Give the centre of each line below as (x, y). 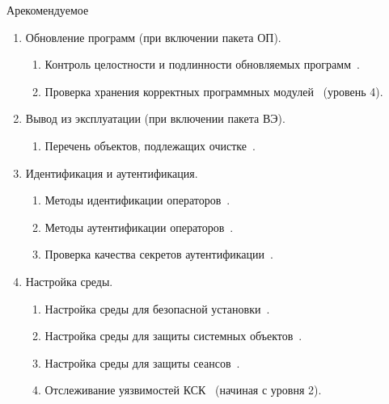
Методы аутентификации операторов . (139, 227)
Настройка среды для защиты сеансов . (142, 362)
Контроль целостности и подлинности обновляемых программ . (202, 64)
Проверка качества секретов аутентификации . (159, 254)
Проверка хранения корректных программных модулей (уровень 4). (214, 91)
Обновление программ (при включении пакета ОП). (153, 37)
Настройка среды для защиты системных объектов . (173, 336)
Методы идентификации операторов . (137, 200)
